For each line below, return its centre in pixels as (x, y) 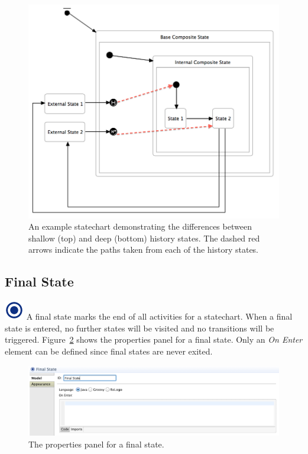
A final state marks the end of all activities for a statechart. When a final (159, 316)
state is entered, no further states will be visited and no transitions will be (140, 328)
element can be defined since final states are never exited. (109, 351)
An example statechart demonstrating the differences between (140, 226)
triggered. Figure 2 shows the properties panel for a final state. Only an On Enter (154, 339)
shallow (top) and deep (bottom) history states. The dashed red (144, 238)
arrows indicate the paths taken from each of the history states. (144, 249)
